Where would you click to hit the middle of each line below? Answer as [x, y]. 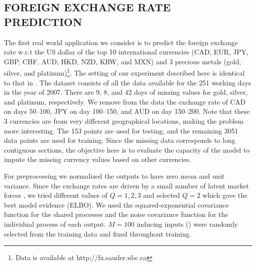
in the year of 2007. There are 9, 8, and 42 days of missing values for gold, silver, [126, 92]
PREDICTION [43, 21]
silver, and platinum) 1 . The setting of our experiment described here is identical [124, 72]
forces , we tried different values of [56, 195]
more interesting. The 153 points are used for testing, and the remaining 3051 [121, 130]
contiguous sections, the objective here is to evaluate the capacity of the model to [127, 149]
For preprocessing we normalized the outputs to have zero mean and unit [114, 175]
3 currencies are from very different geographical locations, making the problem [124, 121]
